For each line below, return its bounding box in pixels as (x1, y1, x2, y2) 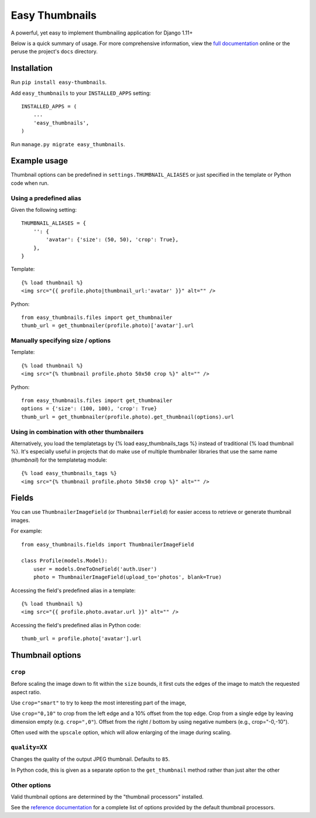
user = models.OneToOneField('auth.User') (33, 565, 157, 572)
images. (11, 517, 30, 524)
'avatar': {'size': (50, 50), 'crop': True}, (46, 236, 178, 243)
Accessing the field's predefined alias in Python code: (11, 621, 142, 628)
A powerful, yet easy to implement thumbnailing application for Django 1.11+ (11, 29, 193, 36)
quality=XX (11, 743, 47, 751)
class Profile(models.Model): (21, 558, 108, 564)
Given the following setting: (11, 207, 77, 214)
